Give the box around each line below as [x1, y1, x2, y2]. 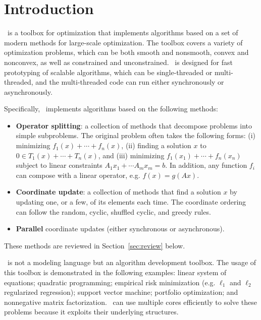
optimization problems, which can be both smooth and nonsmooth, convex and [4, 47, 249, 57]
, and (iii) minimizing [98, 150, 165, 160]
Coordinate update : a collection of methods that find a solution [16, 186, 221, 197]
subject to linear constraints [16, 160, 102, 170]
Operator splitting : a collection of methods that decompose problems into [16, 120, 252, 131]
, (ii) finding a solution [121, 140, 191, 151]
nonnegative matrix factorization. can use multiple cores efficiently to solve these [4, 296, 257, 307]
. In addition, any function [165, 160, 247, 170]
